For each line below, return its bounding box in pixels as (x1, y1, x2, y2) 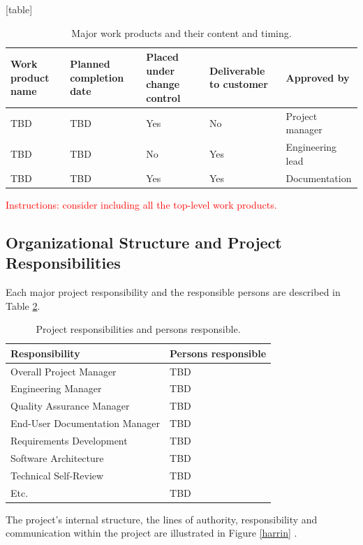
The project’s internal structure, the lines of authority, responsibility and (6, 512, 318, 526)
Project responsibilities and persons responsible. (36, 322, 241, 336)
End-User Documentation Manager (10, 416, 161, 431)
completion (70, 70, 124, 84)
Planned (70, 56, 110, 70)
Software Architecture (10, 450, 104, 465)
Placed (146, 50, 179, 64)
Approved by (286, 70, 350, 84)
